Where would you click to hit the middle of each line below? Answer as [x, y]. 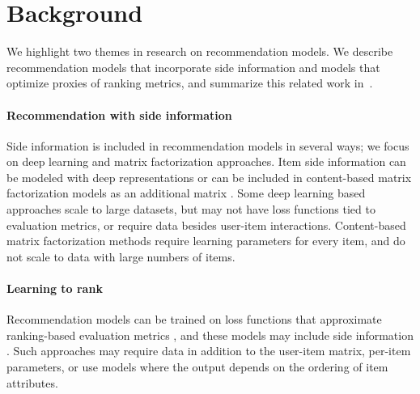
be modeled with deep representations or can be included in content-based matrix [209, 177]
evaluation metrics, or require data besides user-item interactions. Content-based [206, 225]
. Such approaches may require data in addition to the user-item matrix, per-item [209, 351]
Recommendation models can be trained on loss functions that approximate [194, 319]
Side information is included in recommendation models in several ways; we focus [208, 145]
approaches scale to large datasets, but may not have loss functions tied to [191, 209]
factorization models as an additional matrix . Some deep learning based [186, 193]
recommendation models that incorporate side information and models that [193, 67]
